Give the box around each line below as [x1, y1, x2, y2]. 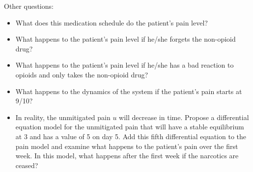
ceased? [15, 160, 38, 170]
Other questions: [4, 1, 54, 11]
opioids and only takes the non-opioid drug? [15, 69, 148, 79]
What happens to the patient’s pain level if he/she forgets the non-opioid [15, 34, 236, 44]
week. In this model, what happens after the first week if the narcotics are [15, 150, 239, 161]
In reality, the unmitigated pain [15, 112, 111, 122]
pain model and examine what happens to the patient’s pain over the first [15, 141, 238, 151]
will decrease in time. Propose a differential [119, 112, 249, 122]
